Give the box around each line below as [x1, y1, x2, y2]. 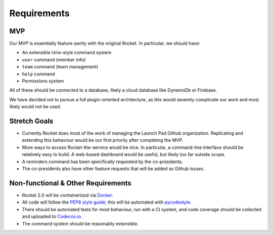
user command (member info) [22, 56, 86, 63]
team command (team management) [22, 64, 99, 70]
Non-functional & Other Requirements [9, 179, 131, 187]
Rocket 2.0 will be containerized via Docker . [22, 192, 114, 198]
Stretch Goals [9, 117, 54, 125]
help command [22, 71, 55, 77]
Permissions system [22, 78, 64, 84]
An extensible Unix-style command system [22, 50, 111, 56]
